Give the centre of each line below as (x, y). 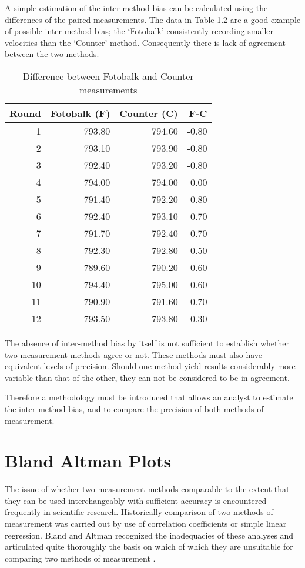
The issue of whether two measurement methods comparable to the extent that (147, 489)
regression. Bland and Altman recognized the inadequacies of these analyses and (149, 535)
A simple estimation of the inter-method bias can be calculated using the (136, 8)
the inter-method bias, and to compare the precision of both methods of (134, 408)
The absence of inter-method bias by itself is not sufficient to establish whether (147, 343)
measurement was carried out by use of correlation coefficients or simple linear (146, 524)
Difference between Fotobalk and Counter (108, 76)
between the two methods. (52, 54)
